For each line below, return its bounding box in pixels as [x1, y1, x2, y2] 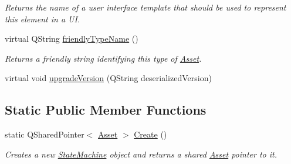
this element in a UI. [5, 12, 80, 25]
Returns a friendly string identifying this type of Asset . [5, 52, 202, 64]
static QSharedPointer [5, 128, 84, 140]
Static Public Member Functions [5, 101, 207, 119]
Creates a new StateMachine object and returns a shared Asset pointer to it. [5, 148, 277, 160]
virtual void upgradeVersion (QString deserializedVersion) [5, 72, 212, 84]
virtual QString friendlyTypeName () [5, 32, 138, 45]
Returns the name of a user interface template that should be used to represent [5, 1, 286, 13]
